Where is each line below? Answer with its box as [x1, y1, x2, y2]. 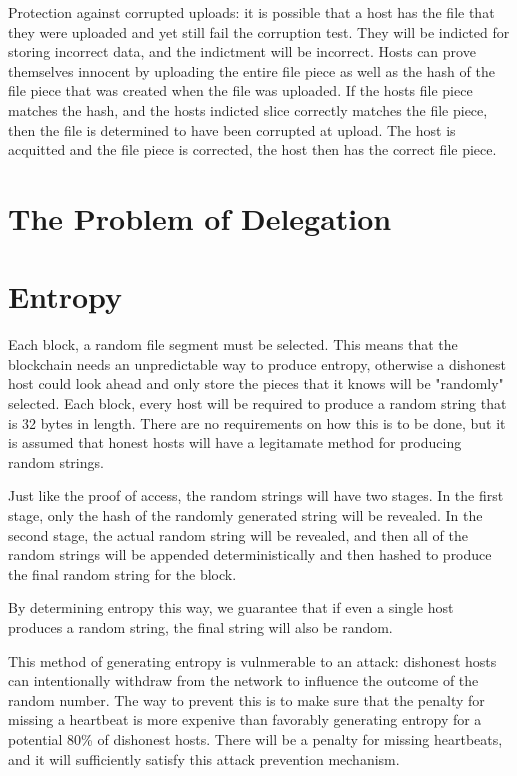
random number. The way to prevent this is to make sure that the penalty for [8, 689, 485, 710]
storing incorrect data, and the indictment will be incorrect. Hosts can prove [8, 41, 476, 62]
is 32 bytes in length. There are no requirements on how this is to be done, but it [8, 412, 506, 433]
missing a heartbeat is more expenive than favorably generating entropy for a [8, 709, 482, 730]
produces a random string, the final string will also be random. [8, 616, 393, 637]
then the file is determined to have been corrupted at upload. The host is [8, 119, 456, 140]
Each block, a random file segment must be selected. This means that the [8, 334, 458, 355]
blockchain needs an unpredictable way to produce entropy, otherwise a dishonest [8, 353, 506, 374]
